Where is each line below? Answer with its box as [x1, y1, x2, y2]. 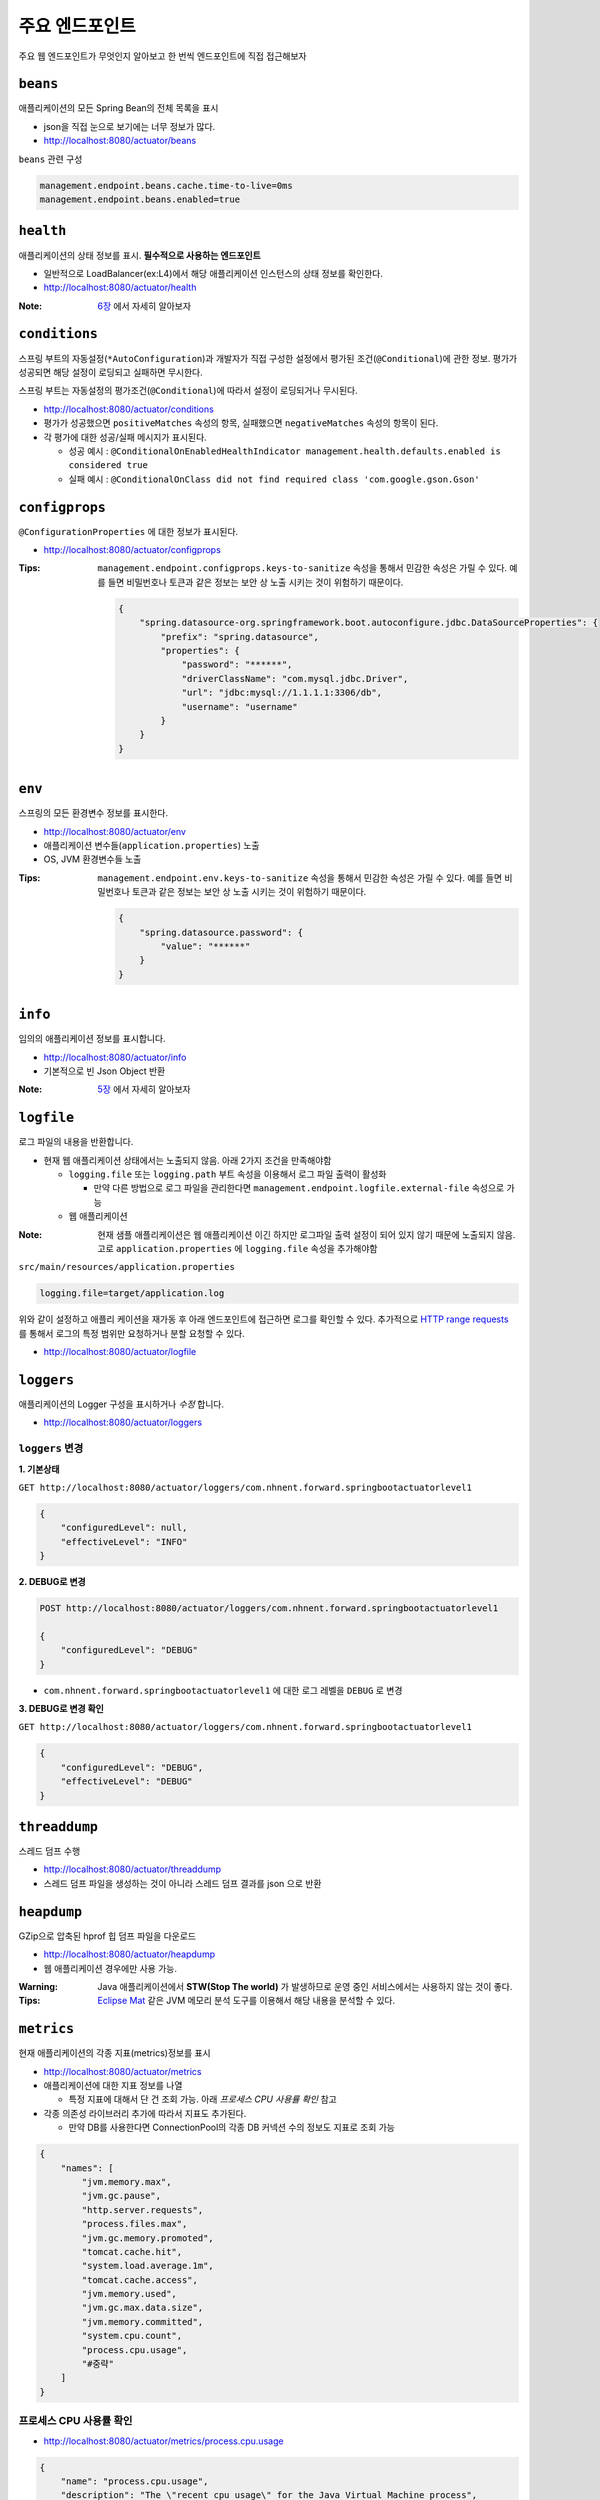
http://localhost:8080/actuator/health [43, 281, 197, 294]
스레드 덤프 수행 [18, 1845, 81, 1857]
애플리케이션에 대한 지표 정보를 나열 [43, 2080, 183, 2091]
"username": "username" [181, 701, 299, 712]
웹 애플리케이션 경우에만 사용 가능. [43, 1962, 177, 1974]
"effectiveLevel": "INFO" [60, 1536, 188, 1547]
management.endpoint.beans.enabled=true [39, 194, 240, 205]
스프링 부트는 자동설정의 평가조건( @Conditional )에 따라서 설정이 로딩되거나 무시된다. [18, 385, 359, 397]
